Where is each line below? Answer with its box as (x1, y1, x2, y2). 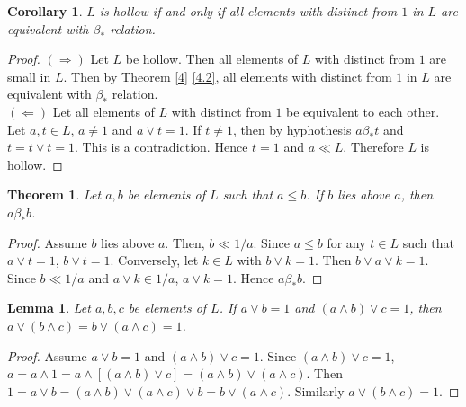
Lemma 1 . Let (7, 298, 91, 317)
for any (327, 233, 366, 252)
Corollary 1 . (7, 2, 83, 20)
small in (7, 66, 51, 85)
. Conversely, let (110, 251, 199, 270)
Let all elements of (52, 102, 155, 120)
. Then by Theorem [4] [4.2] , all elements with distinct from (63, 66, 392, 85)
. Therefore (343, 137, 404, 156)
